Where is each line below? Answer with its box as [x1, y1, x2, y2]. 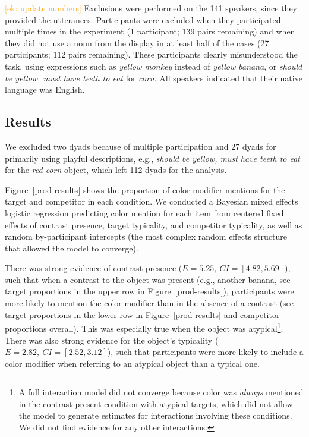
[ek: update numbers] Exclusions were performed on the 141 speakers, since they [5, 2, 298, 14]
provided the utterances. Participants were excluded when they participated [5, 13, 281, 26]
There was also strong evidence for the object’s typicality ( [5, 334, 219, 346]
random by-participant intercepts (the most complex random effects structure [5, 230, 287, 243]
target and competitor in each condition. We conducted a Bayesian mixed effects [5, 195, 298, 208]
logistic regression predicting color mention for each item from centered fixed [5, 206, 284, 219]
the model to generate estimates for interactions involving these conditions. [18, 409, 292, 422]
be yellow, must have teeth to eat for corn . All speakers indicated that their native [5, 71, 302, 84]
